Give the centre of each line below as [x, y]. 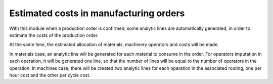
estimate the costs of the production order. [54, 35]
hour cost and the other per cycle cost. [50, 75]
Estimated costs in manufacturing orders [97, 13]
